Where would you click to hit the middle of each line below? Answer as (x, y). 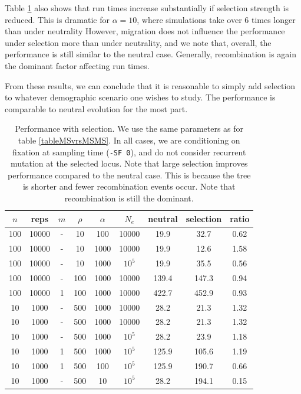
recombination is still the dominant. (129, 198)
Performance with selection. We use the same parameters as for (129, 128)
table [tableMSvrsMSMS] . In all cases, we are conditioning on (129, 140)
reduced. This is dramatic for (57, 19)
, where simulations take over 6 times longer (216, 19)
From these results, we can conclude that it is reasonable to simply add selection (150, 85)
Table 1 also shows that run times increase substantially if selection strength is (147, 8)
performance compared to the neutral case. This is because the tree (129, 175)
